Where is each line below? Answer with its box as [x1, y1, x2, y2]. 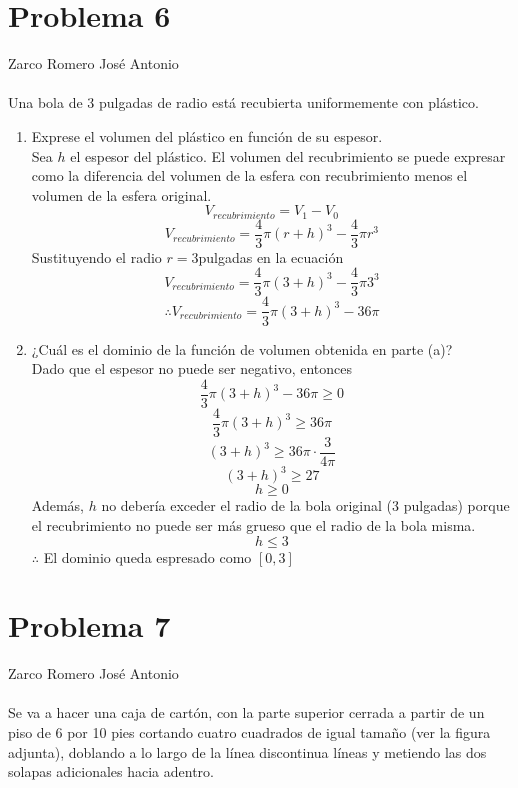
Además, [31, 495, 84, 516]
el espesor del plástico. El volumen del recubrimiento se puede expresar [70, 145, 506, 166]
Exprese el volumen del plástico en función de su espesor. [31, 125, 383, 146]
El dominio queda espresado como [43, 546, 252, 567]
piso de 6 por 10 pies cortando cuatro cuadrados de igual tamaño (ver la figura [8, 722, 491, 743]
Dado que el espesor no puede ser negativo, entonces [31, 358, 353, 379]
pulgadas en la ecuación [198, 246, 344, 267]
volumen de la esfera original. [31, 184, 212, 205]
